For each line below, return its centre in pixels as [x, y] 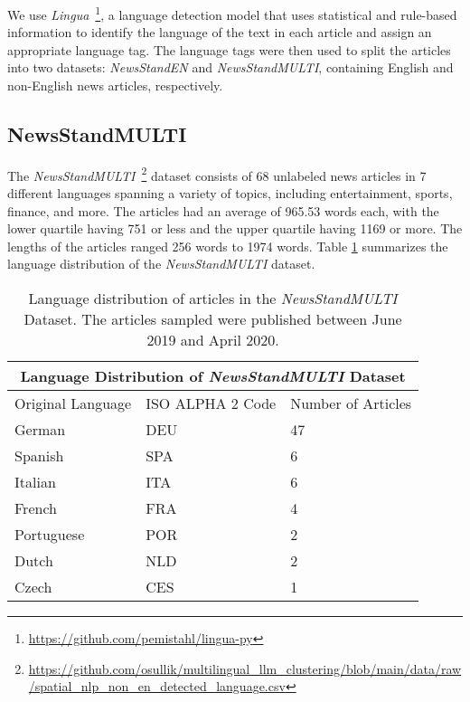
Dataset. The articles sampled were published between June [213, 319]
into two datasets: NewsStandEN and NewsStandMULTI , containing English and [230, 67]
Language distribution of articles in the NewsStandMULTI [213, 299]
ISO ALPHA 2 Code [211, 403]
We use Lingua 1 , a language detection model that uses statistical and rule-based [232, 13]
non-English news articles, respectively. [115, 85]
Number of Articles [351, 403]
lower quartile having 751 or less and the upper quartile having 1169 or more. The [235, 228]
